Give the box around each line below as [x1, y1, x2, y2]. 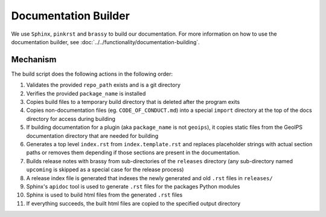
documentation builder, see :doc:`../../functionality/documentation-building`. [11, 38, 200, 45]
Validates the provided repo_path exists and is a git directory [26, 82, 181, 89]
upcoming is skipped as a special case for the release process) [26, 166, 184, 173]
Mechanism [11, 54, 57, 65]
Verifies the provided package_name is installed [26, 89, 146, 97]
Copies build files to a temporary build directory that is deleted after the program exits [26, 99, 240, 106]
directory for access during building [26, 115, 116, 122]
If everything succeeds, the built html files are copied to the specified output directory [26, 199, 241, 207]
